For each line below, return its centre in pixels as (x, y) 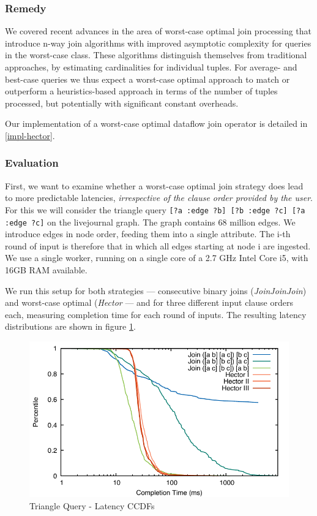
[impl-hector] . (30, 135)
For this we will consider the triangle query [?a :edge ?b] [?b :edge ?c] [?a (155, 209)
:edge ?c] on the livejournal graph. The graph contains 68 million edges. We (150, 222)
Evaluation (32, 163)
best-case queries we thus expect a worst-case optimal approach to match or (147, 79)
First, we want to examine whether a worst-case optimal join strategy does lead (154, 185)
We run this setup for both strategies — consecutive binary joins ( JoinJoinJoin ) (156, 290)
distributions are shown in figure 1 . (70, 326)
